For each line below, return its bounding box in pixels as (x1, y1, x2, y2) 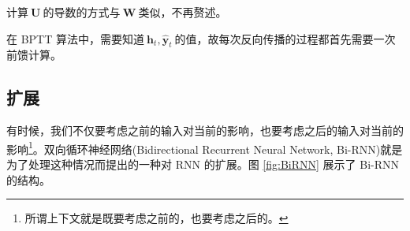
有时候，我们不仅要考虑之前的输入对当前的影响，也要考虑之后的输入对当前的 (6, 122, 404, 139)
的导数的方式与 (43, 4, 121, 20)
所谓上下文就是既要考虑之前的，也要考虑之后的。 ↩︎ (24, 210, 289, 226)
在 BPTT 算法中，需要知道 (6, 30, 145, 47)
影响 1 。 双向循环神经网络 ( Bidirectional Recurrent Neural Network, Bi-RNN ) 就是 (6, 138, 403, 157)
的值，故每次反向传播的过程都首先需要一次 (174, 30, 396, 47)
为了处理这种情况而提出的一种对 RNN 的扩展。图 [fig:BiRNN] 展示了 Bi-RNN (6, 156, 399, 173)
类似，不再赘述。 (138, 4, 227, 20)
